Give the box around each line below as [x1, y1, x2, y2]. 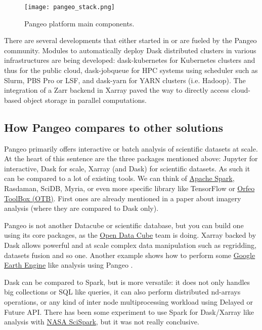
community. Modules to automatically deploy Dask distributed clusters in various [4, 45, 256, 55]
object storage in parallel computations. [23, 94, 147, 105]
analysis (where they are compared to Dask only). [4, 203, 159, 213]
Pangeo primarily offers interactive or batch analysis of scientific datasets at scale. [4, 143, 258, 154]
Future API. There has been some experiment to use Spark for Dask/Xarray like [4, 306, 254, 317]
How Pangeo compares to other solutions [4, 119, 224, 135]
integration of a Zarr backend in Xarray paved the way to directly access [4, 85, 229, 95]
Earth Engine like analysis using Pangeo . [4, 260, 133, 270]
